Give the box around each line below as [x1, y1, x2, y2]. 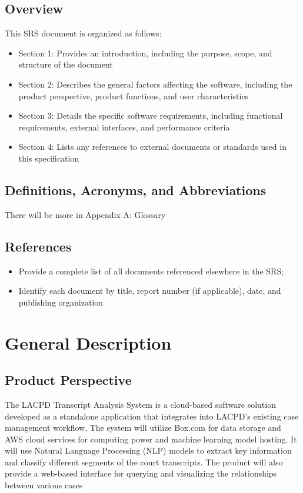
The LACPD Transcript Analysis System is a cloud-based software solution [5, 398, 276, 410]
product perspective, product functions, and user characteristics [18, 89, 249, 102]
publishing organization [18, 296, 104, 308]
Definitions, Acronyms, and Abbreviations [5, 180, 267, 199]
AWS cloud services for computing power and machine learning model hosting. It [5, 432, 297, 445]
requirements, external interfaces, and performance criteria [18, 120, 230, 133]
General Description [5, 330, 172, 354]
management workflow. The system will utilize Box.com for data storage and [5, 421, 281, 434]
